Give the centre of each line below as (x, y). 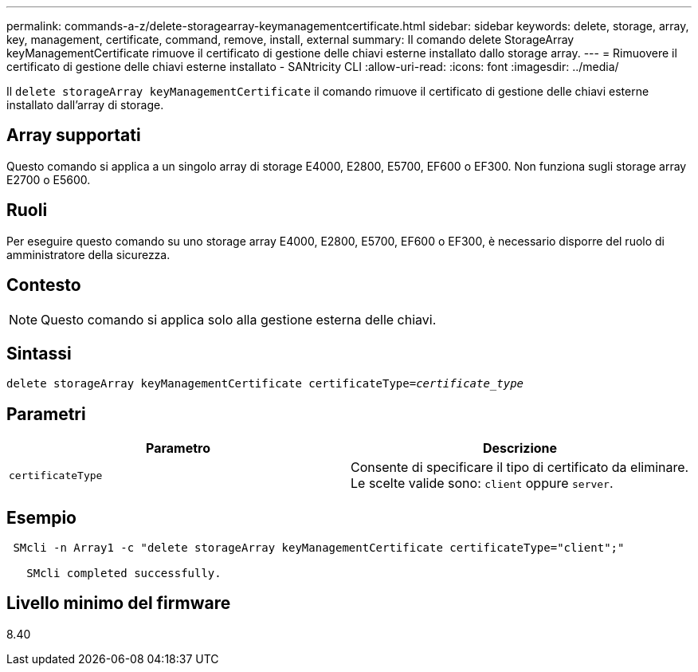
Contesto (44, 285)
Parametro (178, 448)
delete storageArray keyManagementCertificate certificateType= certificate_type (265, 384)
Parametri (46, 414)
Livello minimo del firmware (119, 603)
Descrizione (520, 448)
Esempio (41, 517)
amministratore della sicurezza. (88, 254)
